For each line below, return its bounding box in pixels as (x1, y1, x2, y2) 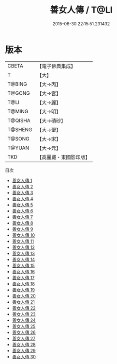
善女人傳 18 (12, 280, 35, 287)
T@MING (7, 108, 29, 115)
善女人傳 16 (12, 268, 35, 275)
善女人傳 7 (12, 214, 33, 220)
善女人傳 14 (12, 256, 35, 262)
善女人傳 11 (12, 238, 34, 244)
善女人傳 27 (12, 335, 36, 341)
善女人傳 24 (12, 317, 36, 323)
